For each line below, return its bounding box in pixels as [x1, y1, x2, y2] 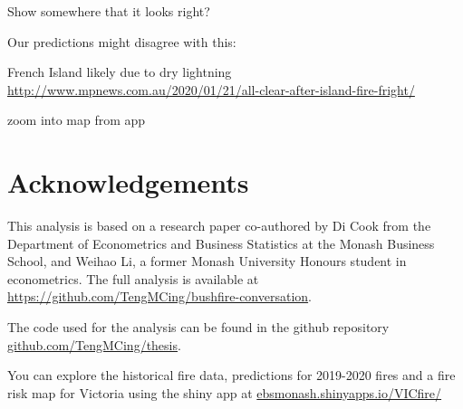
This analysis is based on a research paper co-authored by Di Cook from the [7, 216, 431, 235]
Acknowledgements [7, 164, 249, 201]
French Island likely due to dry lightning [7, 62, 232, 81]
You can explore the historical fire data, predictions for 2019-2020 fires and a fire [7, 366, 456, 385]
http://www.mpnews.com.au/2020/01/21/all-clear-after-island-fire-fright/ [7, 80, 415, 99]
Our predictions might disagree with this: [7, 32, 236, 51]
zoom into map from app [7, 110, 146, 129]
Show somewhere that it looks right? [7, 2, 210, 20]
